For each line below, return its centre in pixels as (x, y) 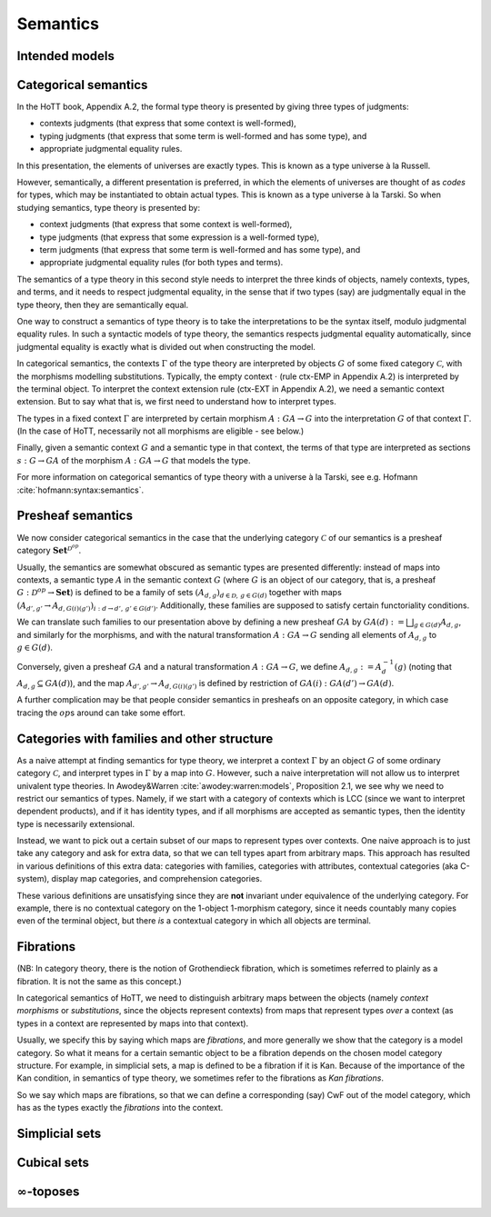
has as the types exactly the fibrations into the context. (120, 1108)
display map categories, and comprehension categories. (157, 879)
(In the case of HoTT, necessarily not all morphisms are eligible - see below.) (160, 431)
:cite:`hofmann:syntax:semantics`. (80, 490)
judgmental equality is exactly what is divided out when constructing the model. (166, 346)
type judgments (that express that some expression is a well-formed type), (180, 237)
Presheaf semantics (75, 516)
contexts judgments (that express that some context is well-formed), (168, 124)
